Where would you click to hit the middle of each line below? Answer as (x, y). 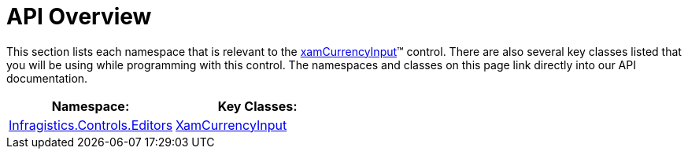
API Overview (79, 17)
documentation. (47, 78)
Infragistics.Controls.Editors (91, 125)
